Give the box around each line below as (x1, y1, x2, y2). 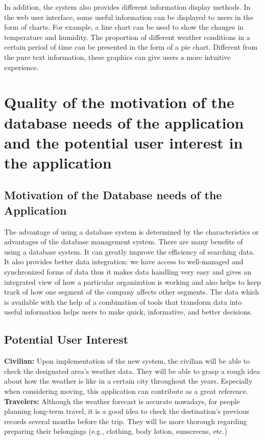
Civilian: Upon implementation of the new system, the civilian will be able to (4, 355, 250, 366)
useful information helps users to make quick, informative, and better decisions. (4, 306, 253, 317)
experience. (4, 61, 39, 72)
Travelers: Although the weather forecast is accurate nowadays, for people (4, 395, 240, 406)
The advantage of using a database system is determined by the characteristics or (4, 226, 259, 237)
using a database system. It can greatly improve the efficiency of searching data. (4, 246, 255, 257)
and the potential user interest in (4, 132, 243, 153)
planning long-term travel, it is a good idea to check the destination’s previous (4, 406, 249, 416)
